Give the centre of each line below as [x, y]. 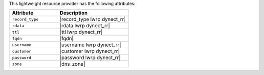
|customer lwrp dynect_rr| [89, 51]
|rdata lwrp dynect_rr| [85, 26]
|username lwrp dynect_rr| [90, 45]
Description [74, 13]
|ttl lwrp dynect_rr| [81, 32]
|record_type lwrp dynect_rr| [93, 19]
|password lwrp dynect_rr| [90, 57]
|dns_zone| [72, 64]
